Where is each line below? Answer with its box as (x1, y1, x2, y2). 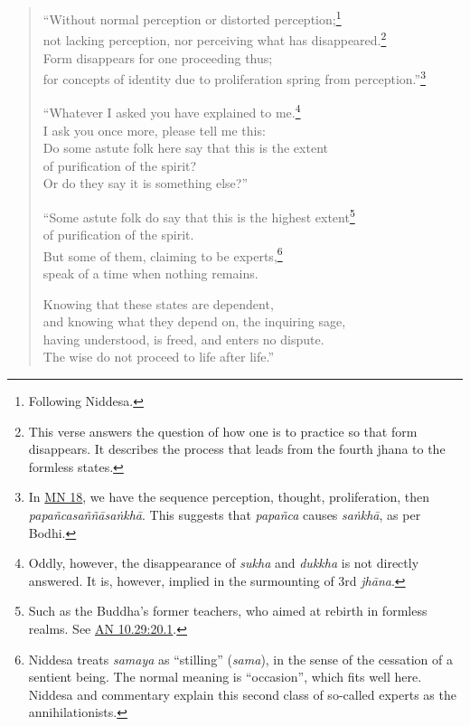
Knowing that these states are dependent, (42, 294, 274, 313)
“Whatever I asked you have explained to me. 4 (42, 100, 301, 121)
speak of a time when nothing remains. (42, 264, 258, 283)
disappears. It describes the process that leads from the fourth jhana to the (28, 439, 446, 458)
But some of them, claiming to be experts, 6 (42, 243, 283, 265)
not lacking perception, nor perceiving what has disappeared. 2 (42, 28, 387, 49)
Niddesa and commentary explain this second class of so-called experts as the (28, 684, 456, 703)
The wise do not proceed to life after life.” (42, 347, 275, 366)
